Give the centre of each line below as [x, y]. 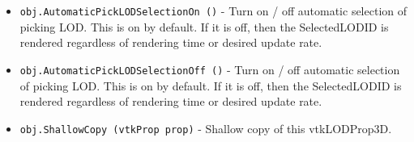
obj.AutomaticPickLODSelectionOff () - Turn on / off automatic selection [210, 69]
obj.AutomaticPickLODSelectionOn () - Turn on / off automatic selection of [213, 10]
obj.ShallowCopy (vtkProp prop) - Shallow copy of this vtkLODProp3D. [206, 128]
